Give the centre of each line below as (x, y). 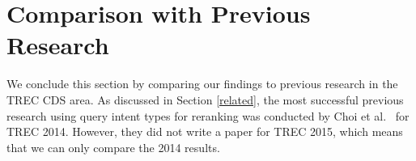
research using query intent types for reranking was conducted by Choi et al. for (208, 115)
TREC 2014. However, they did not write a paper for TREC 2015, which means (205, 131)
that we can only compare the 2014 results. (113, 147)
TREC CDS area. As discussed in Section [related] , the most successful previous (205, 99)
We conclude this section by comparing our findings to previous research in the (202, 84)
